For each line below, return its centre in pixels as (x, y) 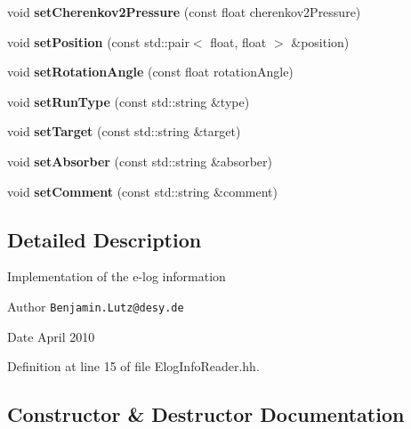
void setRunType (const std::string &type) (129, 101)
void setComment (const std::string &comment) (142, 191)
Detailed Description (105, 239)
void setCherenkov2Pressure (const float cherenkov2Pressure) (184, 12)
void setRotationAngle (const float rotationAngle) (150, 72)
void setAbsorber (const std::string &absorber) (140, 161)
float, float (238, 41)
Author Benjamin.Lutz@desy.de (96, 306)
